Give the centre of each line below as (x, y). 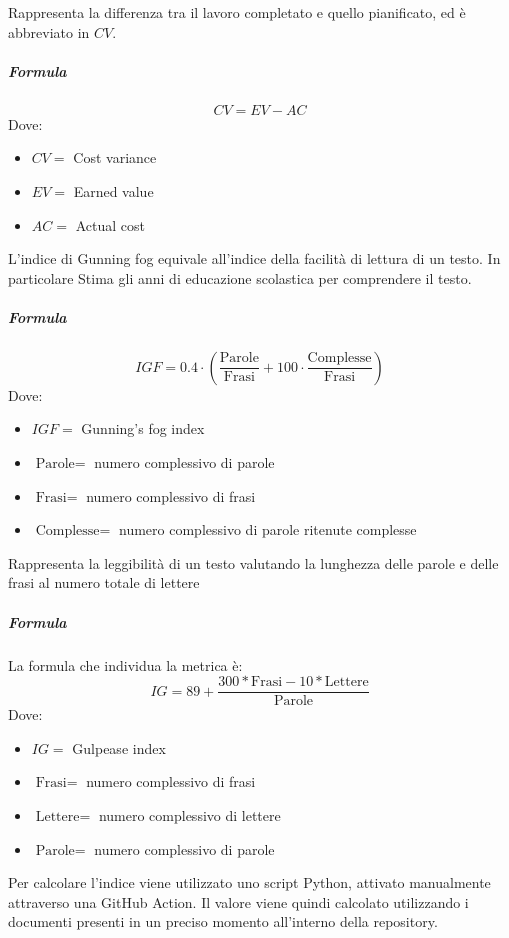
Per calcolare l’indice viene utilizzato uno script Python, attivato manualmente (249, 882)
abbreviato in (49, 31)
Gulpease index (119, 747)
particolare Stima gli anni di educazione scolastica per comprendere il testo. (240, 277)
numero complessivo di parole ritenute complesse (268, 529)
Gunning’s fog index (143, 428)
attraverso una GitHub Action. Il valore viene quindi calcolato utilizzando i (238, 901)
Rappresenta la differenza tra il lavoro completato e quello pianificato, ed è (237, 12)
